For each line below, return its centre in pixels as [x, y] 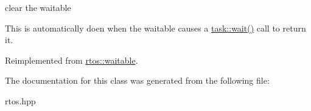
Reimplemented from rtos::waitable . [72, 60]
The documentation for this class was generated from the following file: [137, 80]
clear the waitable [38, 7]
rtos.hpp [20, 100]
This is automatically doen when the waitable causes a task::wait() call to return [155, 28]
